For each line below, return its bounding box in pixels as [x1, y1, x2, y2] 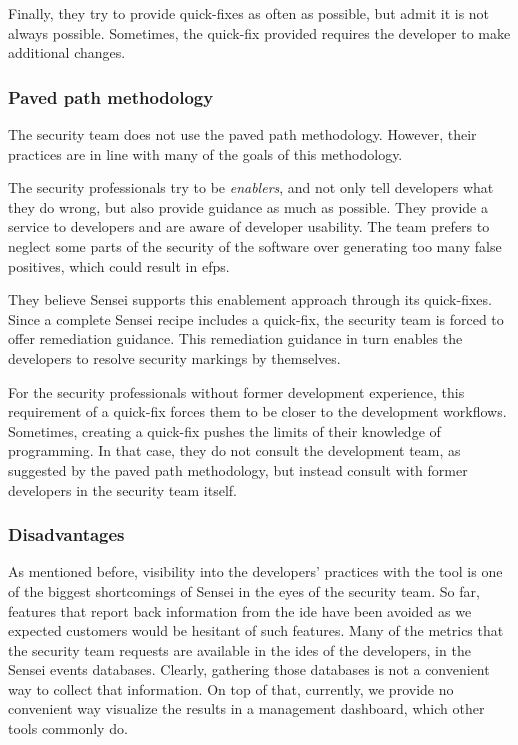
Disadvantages [8, 522, 125, 547]
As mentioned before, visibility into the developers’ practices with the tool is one [8, 561, 503, 582]
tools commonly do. [8, 718, 128, 739]
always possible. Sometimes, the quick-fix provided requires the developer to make [8, 22, 511, 43]
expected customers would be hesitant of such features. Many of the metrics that [8, 620, 504, 641]
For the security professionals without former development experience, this [8, 381, 465, 402]
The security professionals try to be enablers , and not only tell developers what [8, 177, 494, 198]
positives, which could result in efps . [8, 255, 230, 276]
